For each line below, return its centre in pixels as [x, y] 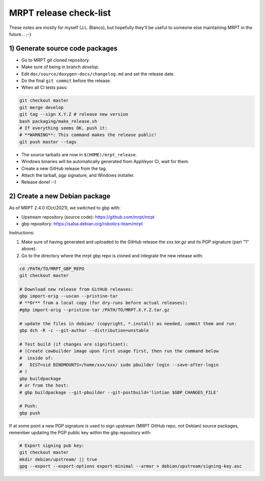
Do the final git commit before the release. [66, 81]
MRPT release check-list [60, 13]
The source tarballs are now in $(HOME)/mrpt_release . [79, 154]
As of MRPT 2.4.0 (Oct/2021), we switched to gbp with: [65, 208]
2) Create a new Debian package [60, 196]
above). [29, 249]
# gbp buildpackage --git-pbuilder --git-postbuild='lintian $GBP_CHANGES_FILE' [119, 392]
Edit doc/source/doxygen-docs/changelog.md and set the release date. [98, 74]
